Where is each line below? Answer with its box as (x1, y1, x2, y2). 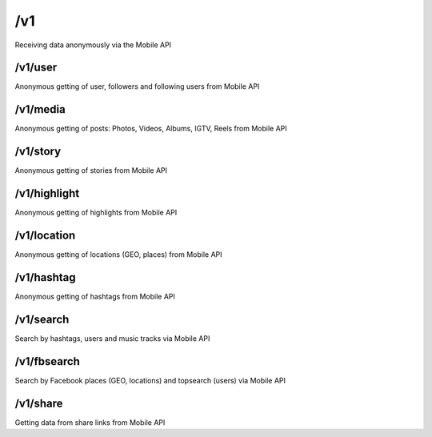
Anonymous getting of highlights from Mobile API (14, 208, 178, 218)
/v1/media (14, 102, 66, 116)
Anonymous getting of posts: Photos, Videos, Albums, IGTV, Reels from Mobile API (14, 124, 287, 134)
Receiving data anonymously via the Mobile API (14, 40, 172, 50)
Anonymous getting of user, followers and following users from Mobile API (14, 82, 260, 91)
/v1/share (14, 396, 63, 410)
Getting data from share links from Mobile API (14, 417, 166, 427)
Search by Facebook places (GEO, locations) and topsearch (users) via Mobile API (14, 375, 286, 385)
